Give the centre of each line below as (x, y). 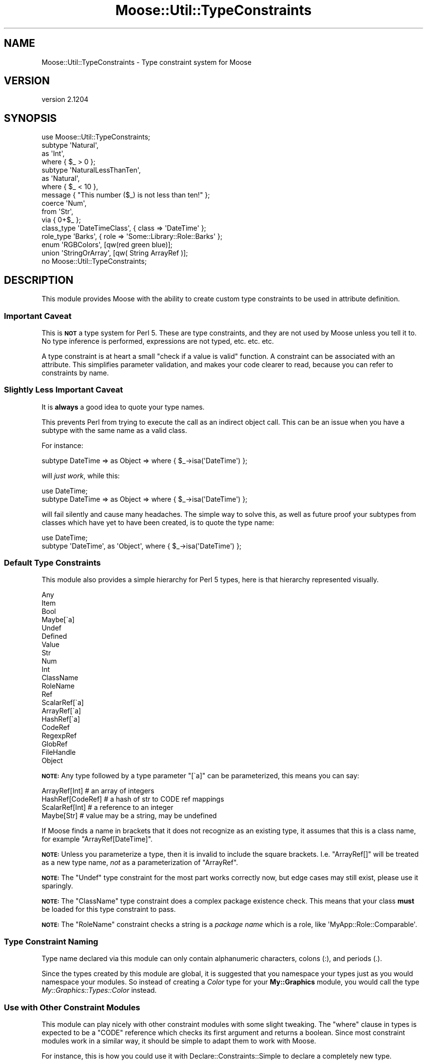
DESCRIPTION (39, 280)
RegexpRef (59, 736)
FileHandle (59, 752)
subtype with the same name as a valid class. (114, 430)
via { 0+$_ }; (61, 220)
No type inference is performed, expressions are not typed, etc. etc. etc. (158, 341)
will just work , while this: (81, 475)
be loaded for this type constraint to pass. (109, 909)
